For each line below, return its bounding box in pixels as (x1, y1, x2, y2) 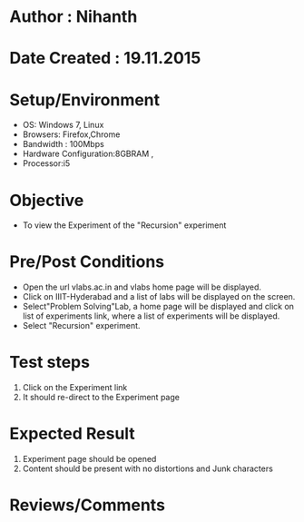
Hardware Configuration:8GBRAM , (22, 148, 154, 160)
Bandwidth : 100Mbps (22, 139, 104, 150)
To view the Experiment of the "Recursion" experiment (22, 220, 227, 231)
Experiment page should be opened (22, 454, 157, 465)
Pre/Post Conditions (9, 251, 165, 272)
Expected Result (9, 424, 136, 444)
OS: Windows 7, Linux (22, 120, 104, 131)
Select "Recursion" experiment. (22, 320, 141, 331)
